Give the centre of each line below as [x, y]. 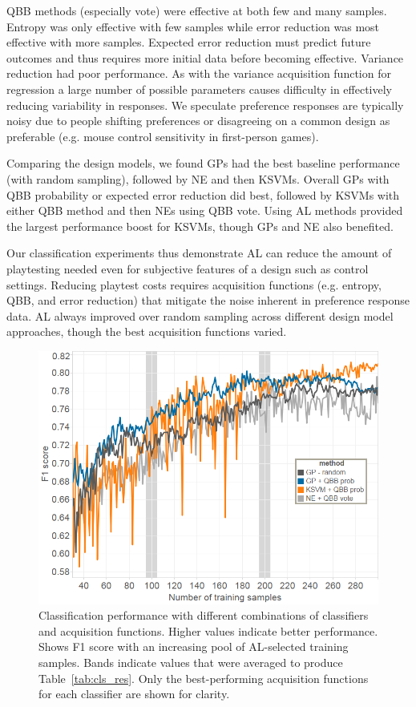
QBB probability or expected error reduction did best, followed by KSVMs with [203, 194]
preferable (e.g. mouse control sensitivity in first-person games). [163, 136]
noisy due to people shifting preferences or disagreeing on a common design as [198, 121]
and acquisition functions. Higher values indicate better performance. [208, 630]
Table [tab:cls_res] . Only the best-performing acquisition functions [204, 678]
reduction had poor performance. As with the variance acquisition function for [199, 73]
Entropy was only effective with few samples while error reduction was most [193, 26]
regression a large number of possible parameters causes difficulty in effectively [199, 89]
